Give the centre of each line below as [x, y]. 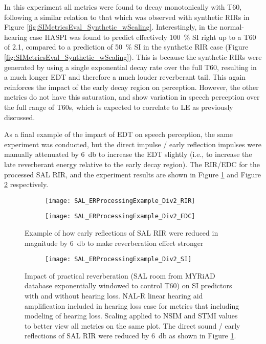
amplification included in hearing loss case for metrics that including [132, 305]
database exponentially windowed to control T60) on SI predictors [128, 285]
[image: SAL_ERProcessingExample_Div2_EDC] [120, 216]
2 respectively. [26, 184]
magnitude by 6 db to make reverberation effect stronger [114, 243]
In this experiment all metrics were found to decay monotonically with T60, [123, 7]
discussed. [20, 117]
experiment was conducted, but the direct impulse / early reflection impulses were [133, 144]
